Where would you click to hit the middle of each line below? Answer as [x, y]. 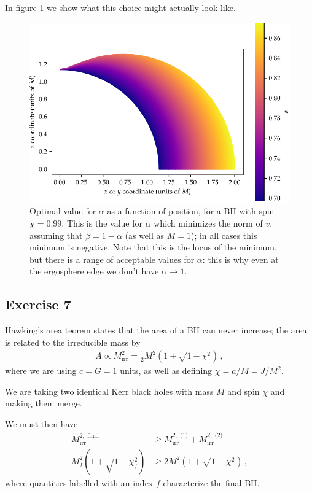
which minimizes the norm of [208, 223]
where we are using [41, 371]
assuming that [56, 235]
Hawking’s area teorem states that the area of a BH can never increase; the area [156, 330]
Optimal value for [63, 211]
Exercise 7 [38, 304]
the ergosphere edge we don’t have [94, 271]
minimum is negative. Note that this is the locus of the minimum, [153, 247]
